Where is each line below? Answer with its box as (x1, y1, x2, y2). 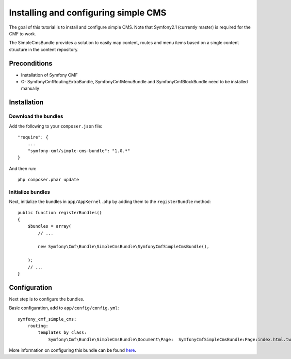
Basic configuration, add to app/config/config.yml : (9, 305, 119, 311)
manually (21, 85, 40, 92)
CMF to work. (9, 31, 36, 36)
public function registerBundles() (17, 210, 102, 216)
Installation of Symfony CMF (21, 72, 78, 78)
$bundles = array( (27, 223, 72, 229)
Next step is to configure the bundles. (9, 296, 84, 302)
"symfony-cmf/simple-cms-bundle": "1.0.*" (27, 148, 130, 154)
